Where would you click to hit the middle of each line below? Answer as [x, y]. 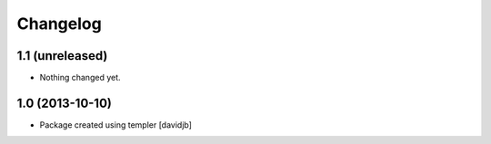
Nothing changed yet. [80, 78]
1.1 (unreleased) [62, 56]
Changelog [59, 24]
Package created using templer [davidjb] [116, 125]
